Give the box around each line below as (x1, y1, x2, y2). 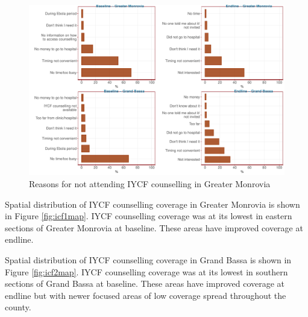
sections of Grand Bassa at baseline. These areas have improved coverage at (5, 277, 285, 290)
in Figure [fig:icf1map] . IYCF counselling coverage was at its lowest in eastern (5, 210, 292, 222)
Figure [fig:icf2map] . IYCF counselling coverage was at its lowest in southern (5, 265, 288, 278)
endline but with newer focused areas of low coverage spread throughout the (5, 289, 286, 301)
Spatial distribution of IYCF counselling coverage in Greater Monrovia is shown (5, 197, 300, 210)
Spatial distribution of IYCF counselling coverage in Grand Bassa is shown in (5, 253, 292, 266)
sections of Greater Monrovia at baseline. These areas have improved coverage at (5, 221, 303, 234)
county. (5, 301, 31, 313)
